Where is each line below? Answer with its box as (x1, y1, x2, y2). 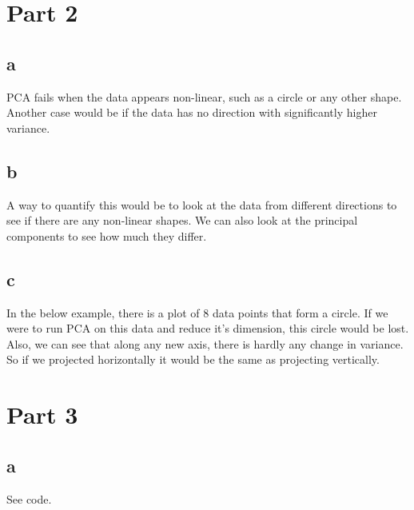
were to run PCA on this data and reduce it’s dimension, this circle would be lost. (6, 320, 409, 337)
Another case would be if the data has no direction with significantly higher (6, 104, 377, 121)
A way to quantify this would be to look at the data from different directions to (6, 196, 397, 213)
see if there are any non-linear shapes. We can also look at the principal (6, 212, 358, 229)
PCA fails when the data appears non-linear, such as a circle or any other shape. (6, 88, 402, 105)
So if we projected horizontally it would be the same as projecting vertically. (6, 351, 380, 368)
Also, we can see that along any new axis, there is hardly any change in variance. (6, 335, 404, 352)
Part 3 (6, 398, 78, 431)
